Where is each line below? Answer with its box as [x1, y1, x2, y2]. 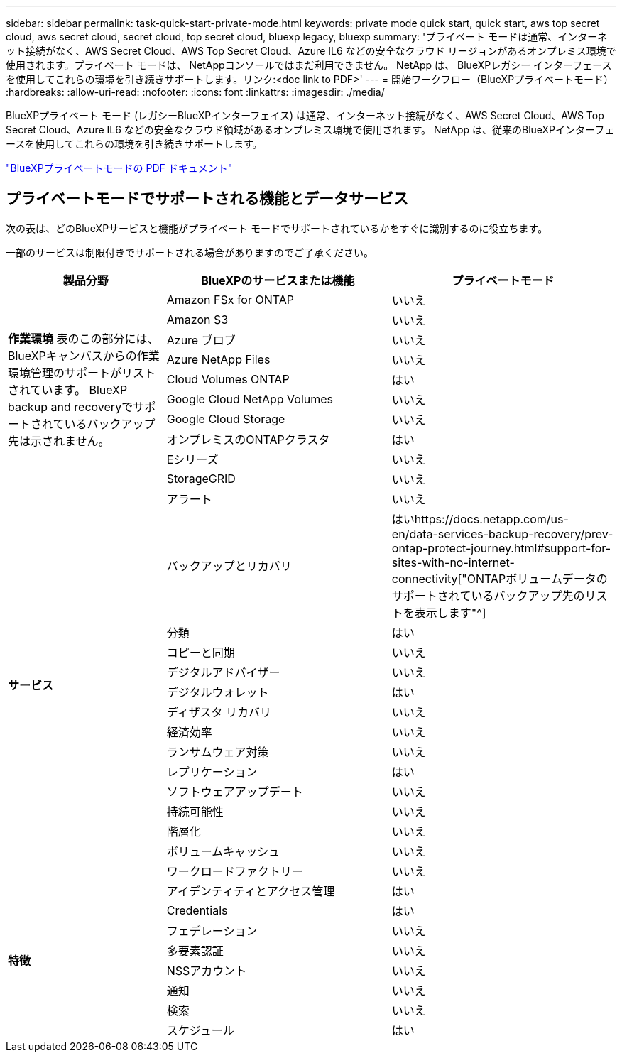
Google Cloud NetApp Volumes [166, 391, 333, 406]
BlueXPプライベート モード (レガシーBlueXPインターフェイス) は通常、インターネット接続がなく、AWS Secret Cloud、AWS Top [6, 109, 604, 121]
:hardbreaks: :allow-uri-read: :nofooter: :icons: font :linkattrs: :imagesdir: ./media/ [6, 86, 385, 98]
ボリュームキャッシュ [166, 844, 280, 858]
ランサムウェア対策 [166, 744, 269, 759]
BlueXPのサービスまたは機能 [201, 273, 355, 288]
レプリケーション [166, 764, 258, 779]
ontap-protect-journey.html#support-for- [391, 540, 611, 555]
